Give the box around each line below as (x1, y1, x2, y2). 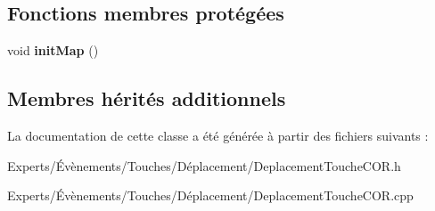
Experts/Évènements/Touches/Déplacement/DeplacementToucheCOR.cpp (7, 186, 414, 205)
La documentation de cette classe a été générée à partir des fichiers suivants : (7, 126, 429, 144)
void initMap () (7, 41, 99, 60)
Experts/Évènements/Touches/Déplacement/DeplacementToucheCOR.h (7, 156, 401, 174)
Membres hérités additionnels (7, 85, 286, 112)
